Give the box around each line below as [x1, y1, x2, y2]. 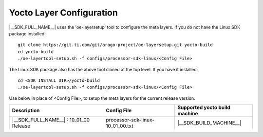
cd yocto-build [18, 49, 54, 54]
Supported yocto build [177, 104, 231, 111]
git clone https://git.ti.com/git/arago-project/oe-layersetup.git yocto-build [18, 42, 213, 48]
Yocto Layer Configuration [9, 7, 118, 18]
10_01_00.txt [106, 122, 133, 129]
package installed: [9, 30, 46, 36]
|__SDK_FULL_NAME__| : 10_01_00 [12, 117, 90, 123]
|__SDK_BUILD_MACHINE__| [177, 120, 242, 126]
